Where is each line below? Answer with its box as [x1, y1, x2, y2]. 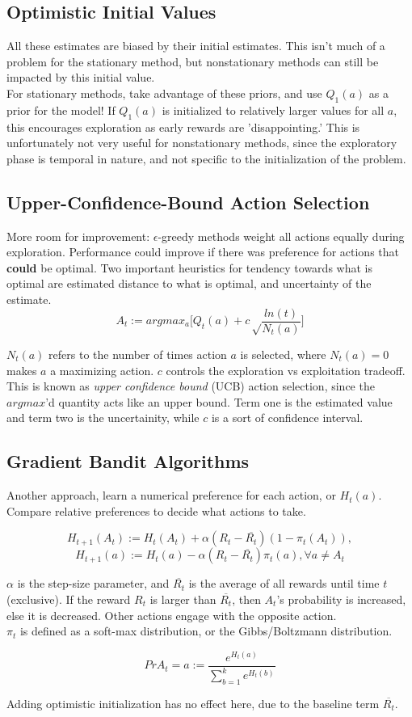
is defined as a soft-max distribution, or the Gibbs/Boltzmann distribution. [19, 622, 393, 639]
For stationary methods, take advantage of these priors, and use [6, 84, 322, 101]
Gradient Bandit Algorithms [6, 449, 250, 474]
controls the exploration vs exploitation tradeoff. [166, 361, 406, 378]
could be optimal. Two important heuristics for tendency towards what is [6, 259, 372, 276]
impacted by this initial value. [6, 69, 155, 86]
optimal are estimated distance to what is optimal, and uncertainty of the [6, 275, 372, 292]
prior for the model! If [6, 101, 116, 118]
